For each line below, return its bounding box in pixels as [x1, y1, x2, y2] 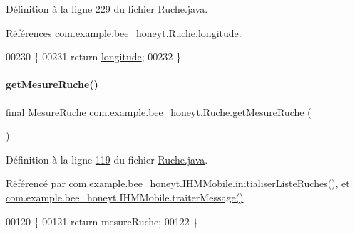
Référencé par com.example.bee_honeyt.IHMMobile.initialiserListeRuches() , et [6, 176, 350, 191]
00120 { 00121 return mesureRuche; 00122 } [6, 213, 198, 228]
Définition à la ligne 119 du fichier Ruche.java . [6, 151, 208, 166]
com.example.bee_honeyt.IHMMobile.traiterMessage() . [6, 189, 247, 204]
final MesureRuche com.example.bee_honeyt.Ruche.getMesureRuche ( [6, 104, 312, 119]
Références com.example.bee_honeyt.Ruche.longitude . [6, 25, 242, 40]
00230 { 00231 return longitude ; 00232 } [6, 49, 181, 64]
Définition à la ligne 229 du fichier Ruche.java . [6, 1, 208, 16]
